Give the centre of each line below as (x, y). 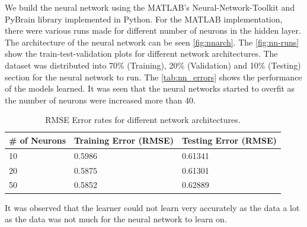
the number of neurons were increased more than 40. (100, 100)
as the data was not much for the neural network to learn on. (116, 219)
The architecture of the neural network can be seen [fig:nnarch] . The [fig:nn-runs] (152, 42)
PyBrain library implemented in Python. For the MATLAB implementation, (144, 19)
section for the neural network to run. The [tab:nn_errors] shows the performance (153, 77)
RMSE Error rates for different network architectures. (143, 120)
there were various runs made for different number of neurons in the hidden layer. (153, 30)
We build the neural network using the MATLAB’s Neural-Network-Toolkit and (150, 7)
